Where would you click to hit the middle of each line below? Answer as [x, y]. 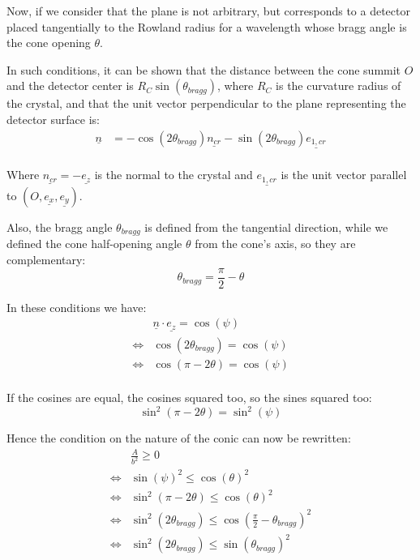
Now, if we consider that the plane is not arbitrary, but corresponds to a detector [208, 11]
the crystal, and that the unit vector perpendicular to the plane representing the [206, 103]
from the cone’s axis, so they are [275, 244]
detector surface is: [53, 119]
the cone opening [49, 43]
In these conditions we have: [77, 307]
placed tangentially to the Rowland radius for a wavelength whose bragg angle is [207, 26]
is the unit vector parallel [344, 175]
